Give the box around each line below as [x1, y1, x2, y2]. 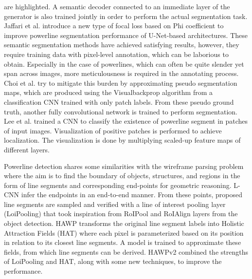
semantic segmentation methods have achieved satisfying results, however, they [4, 39, 239, 50]
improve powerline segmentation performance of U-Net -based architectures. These [4, 30, 248, 40]
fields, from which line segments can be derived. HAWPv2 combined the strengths [4, 246, 248, 257]
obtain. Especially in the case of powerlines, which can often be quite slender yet [4, 58, 244, 69]
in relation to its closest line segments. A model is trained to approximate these [4, 237, 241, 247]
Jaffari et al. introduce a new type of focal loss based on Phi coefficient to [4, 20, 224, 31]
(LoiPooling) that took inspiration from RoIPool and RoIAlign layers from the [4, 208, 238, 219]
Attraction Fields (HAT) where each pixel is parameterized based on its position [4, 227, 244, 238]
